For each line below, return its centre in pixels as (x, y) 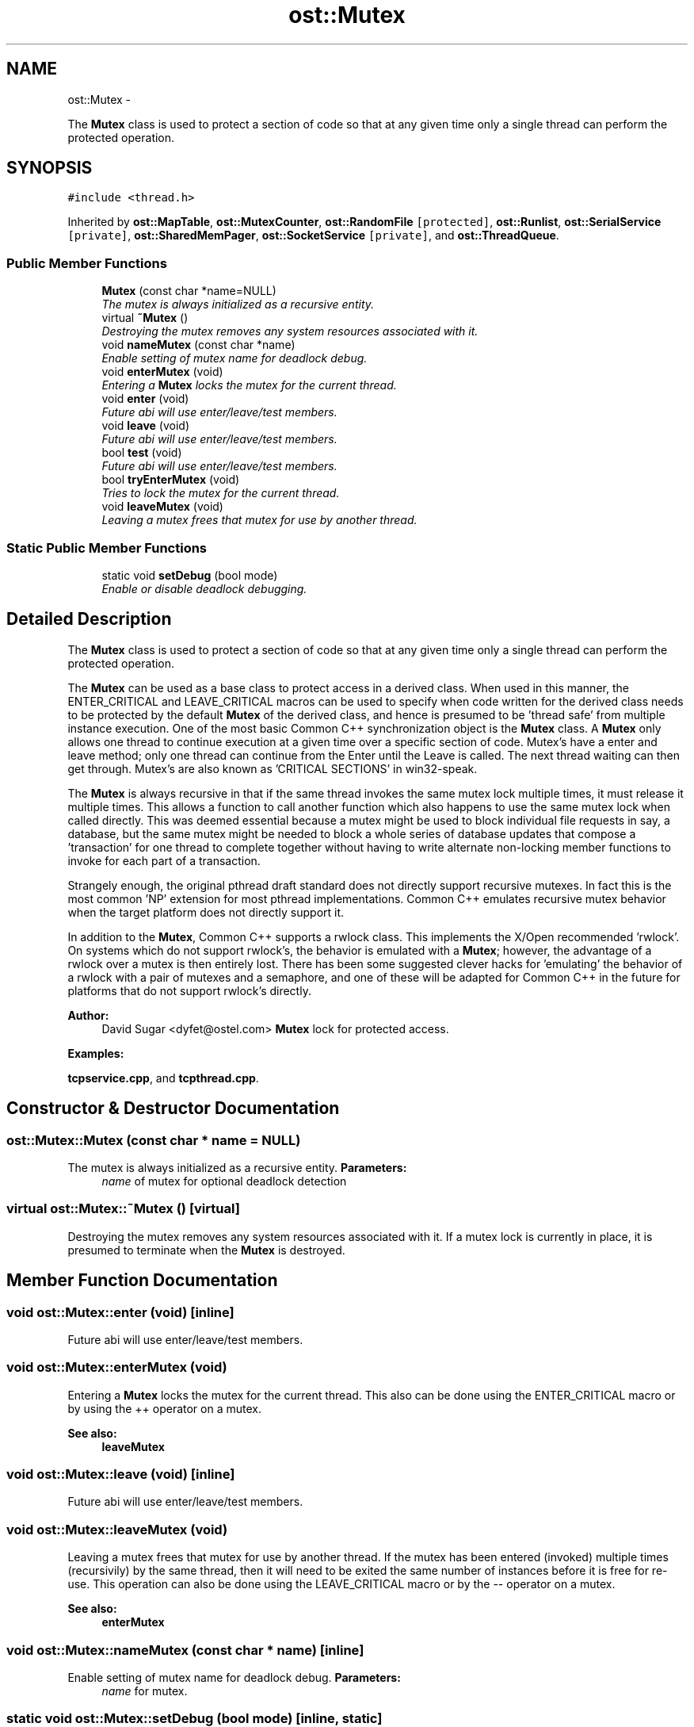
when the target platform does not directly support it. (206, 912)
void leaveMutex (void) (162, 507)
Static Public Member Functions (107, 548)
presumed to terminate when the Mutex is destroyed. (206, 1250)
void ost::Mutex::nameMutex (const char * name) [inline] (185, 1650)
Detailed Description (89, 619)
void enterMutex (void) (162, 372)
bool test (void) (142, 453)
